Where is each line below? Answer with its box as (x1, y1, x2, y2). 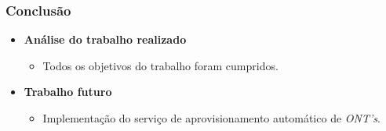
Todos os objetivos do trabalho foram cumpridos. (42, 57, 279, 73)
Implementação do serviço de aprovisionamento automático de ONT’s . (42, 110, 381, 126)
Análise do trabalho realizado (24, 31, 187, 48)
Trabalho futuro (24, 83, 112, 100)
